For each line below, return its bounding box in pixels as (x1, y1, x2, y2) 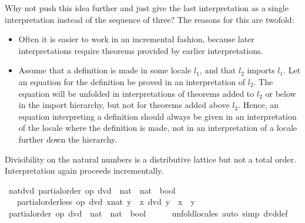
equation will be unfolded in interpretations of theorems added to (18, 87, 254, 99)
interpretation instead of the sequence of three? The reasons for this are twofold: (5, 13, 294, 25)
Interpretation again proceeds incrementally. (5, 164, 164, 177)
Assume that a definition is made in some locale (18, 64, 192, 76)
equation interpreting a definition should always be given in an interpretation (18, 110, 297, 122)
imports (247, 64, 275, 76)
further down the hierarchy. (18, 133, 118, 145)
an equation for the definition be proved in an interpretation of (18, 75, 246, 87)
